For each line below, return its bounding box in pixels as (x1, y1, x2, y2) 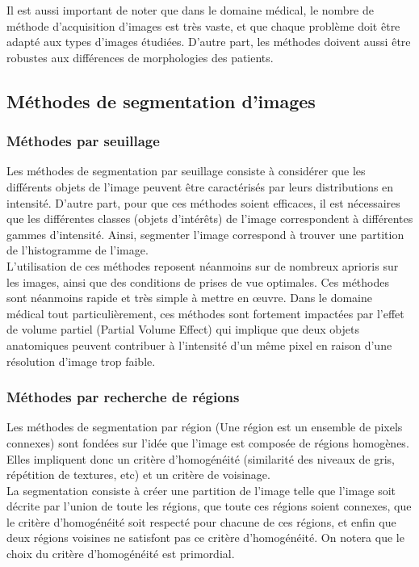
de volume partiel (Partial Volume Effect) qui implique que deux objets (6, 321, 359, 338)
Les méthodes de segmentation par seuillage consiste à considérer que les (6, 162, 366, 179)
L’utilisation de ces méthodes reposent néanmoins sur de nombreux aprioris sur (6, 257, 399, 274)
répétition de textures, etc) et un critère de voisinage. (6, 466, 270, 483)
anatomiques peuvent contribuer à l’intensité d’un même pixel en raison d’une (6, 336, 392, 353)
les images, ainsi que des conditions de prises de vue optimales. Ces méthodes (6, 273, 390, 290)
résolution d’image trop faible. (6, 352, 156, 369)
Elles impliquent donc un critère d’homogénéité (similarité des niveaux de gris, (6, 450, 395, 467)
